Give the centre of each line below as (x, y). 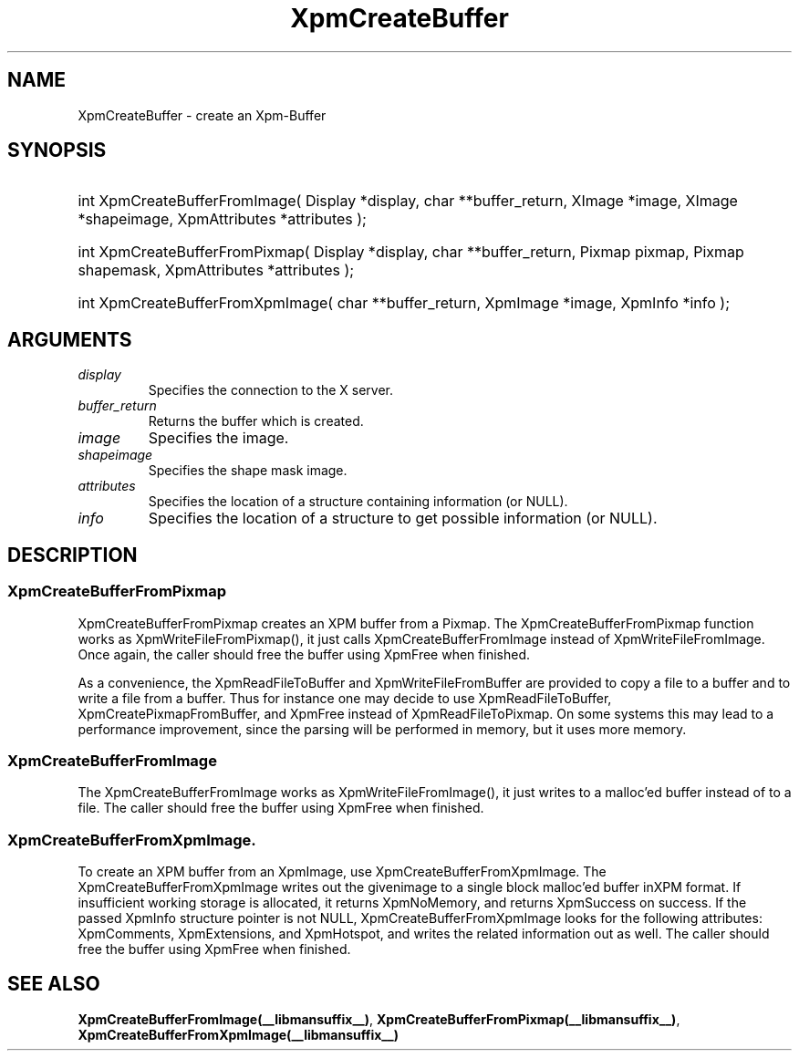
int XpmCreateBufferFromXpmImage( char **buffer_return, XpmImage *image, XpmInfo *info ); (404, 303)
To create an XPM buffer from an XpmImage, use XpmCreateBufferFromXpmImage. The (342, 871)
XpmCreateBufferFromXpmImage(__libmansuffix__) (238, 1034)
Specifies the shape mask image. (248, 471)
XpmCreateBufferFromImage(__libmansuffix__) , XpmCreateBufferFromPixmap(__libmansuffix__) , (379, 1019)
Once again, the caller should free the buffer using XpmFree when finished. (304, 654)
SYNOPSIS (57, 150)
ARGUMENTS (70, 339)
